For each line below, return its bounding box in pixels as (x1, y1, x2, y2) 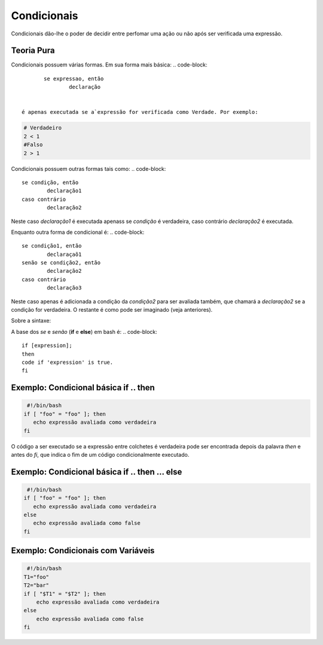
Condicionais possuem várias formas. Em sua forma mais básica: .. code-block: (11, 61, 208, 68)
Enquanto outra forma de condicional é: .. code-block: (11, 228, 145, 236)
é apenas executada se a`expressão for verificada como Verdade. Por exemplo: (22, 108, 258, 116)
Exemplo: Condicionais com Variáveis (11, 545, 155, 556)
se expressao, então (44, 75, 104, 82)
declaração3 (47, 285, 82, 291)
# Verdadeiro (23, 125, 62, 131)
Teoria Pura (11, 46, 55, 56)
